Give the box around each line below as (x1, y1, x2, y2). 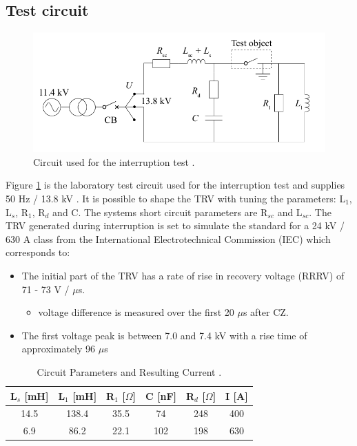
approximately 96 (21, 341, 96, 356)
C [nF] (145, 388, 177, 403)
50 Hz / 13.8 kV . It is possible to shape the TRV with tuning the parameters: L (6, 191, 346, 206)
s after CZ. (243, 305, 289, 319)
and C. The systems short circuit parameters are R (52, 204, 268, 219)
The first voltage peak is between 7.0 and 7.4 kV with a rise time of (21, 328, 307, 342)
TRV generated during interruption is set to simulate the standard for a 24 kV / (6, 218, 345, 233)
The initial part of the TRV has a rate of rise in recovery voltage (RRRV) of (21, 268, 345, 282)
